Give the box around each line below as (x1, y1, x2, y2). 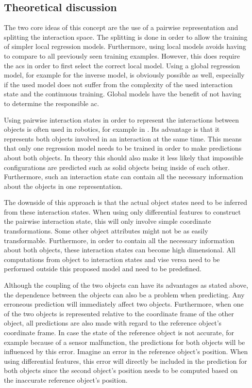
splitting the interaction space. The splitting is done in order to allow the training (4, 31, 248, 42)
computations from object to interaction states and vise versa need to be (4, 254, 220, 264)
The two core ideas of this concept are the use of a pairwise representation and (4, 22, 238, 32)
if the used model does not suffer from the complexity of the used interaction (4, 79, 233, 89)
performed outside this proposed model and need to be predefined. (4, 264, 202, 274)
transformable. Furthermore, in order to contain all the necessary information (4, 235, 235, 245)
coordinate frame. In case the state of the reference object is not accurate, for (4, 327, 235, 338)
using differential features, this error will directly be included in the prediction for (4, 356, 247, 366)
